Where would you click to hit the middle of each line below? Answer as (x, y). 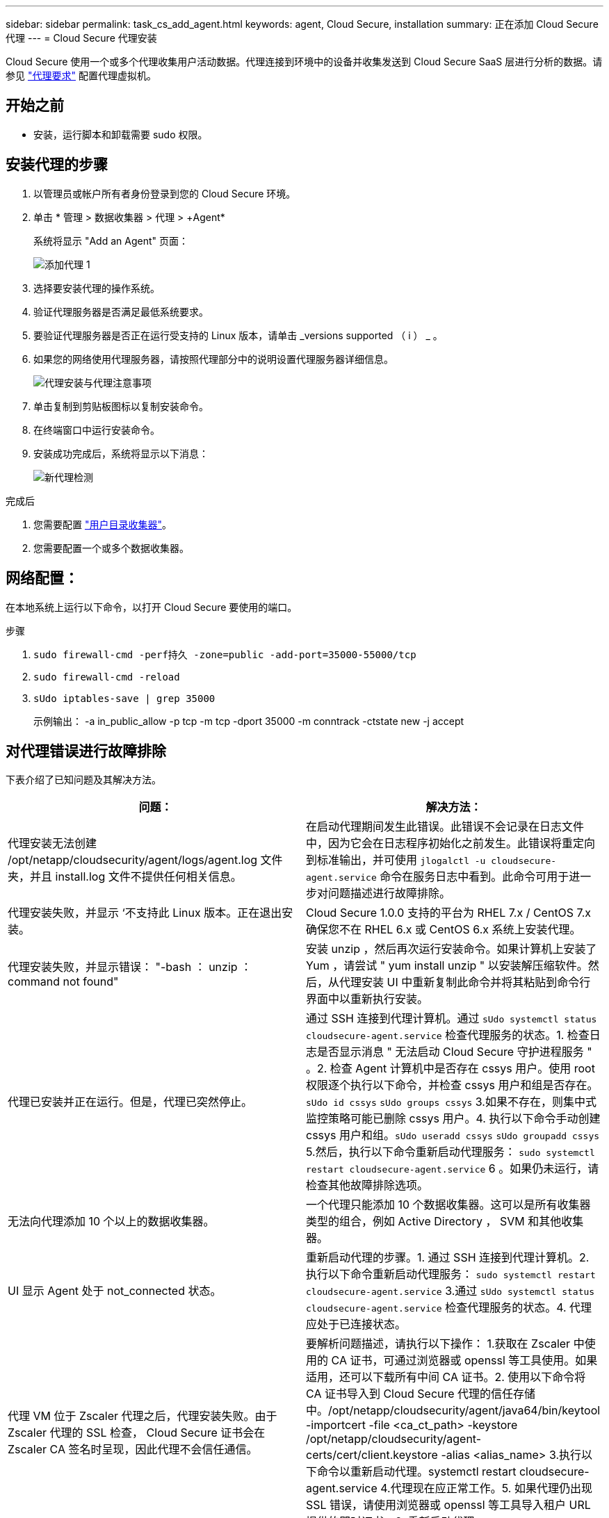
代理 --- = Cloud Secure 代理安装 (81, 38)
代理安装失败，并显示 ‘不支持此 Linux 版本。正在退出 (145, 913)
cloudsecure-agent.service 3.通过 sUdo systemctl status (450, 1291)
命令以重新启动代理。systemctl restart (417, 1472)
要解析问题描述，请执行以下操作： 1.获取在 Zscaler (438, 1344)
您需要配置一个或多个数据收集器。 (111, 548)
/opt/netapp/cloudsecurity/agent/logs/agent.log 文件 (145, 860)
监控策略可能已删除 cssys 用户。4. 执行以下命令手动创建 (453, 1119)
